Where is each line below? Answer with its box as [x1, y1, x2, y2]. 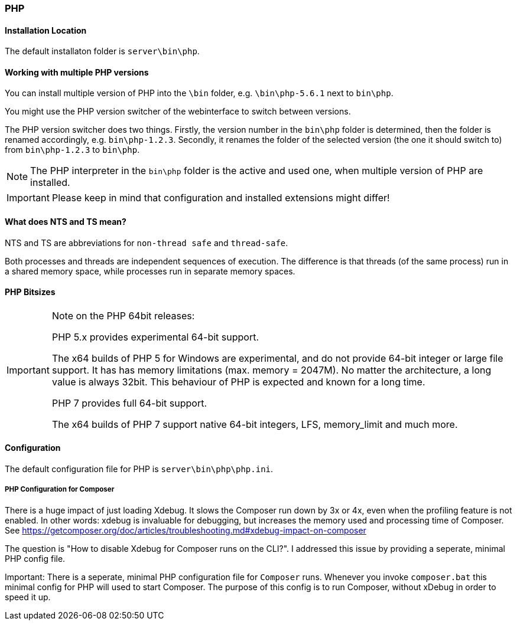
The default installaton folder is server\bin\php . [5, 46, 200, 57]
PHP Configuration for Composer [5, 485, 115, 494]
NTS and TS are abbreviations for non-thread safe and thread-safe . [5, 237, 288, 248]
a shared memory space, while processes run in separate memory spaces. [5, 266, 295, 276]
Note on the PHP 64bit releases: [51, 309, 195, 322]
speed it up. [5, 591, 51, 602]
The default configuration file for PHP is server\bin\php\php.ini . [5, 464, 274, 475]
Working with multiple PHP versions [5, 67, 149, 77]
